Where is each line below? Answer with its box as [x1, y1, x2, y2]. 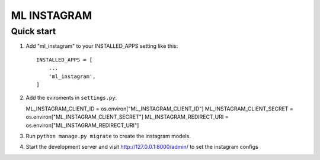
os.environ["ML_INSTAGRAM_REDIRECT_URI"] [25, 122, 139, 129]
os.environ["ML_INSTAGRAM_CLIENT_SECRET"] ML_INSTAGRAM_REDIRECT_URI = [25, 113, 229, 120]
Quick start [11, 26, 56, 37]
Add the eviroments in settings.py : [25, 94, 117, 102]
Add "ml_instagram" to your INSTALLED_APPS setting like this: [25, 43, 178, 50]
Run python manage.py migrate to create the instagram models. [25, 132, 191, 139]
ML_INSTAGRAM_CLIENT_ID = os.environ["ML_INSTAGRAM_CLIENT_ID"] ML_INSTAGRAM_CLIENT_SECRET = [25, 105, 293, 112]
